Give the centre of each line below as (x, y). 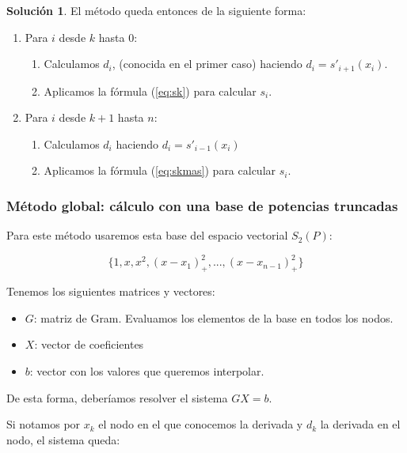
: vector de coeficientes (89, 344)
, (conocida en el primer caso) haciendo (207, 64)
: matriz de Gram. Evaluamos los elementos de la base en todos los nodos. (213, 317)
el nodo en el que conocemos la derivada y (201, 424)
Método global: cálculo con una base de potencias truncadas (202, 205)
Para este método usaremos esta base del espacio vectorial (147, 235)
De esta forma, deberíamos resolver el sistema (117, 397)
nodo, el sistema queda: (63, 439)
